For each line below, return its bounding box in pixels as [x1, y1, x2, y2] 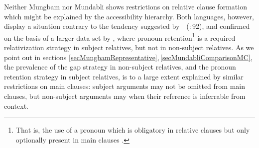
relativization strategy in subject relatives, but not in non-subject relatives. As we [4, 42, 254, 53]
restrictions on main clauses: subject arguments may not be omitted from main [4, 81, 245, 91]
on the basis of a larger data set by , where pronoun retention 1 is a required [4, 31, 236, 43]
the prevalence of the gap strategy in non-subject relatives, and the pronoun [4, 62, 236, 72]
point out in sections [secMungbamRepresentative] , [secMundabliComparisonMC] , [4, 52, 253, 62]
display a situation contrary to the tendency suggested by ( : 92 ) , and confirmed [4, 21, 250, 31]
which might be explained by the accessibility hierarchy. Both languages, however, [4, 11, 254, 21]
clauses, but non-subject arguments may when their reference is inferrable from [4, 91, 246, 101]
